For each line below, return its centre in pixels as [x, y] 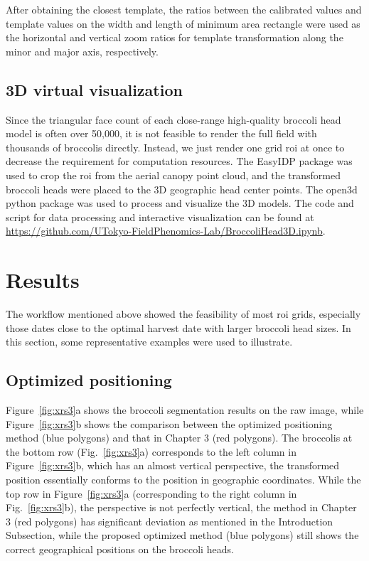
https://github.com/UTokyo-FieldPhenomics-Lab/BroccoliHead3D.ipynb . [166, 231]
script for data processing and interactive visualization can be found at [160, 217]
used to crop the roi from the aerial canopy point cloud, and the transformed [173, 175]
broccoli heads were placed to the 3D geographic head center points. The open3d [182, 189]
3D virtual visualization [94, 89]
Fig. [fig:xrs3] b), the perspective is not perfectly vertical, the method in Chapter [181, 507]
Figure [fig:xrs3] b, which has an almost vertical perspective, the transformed [173, 465]
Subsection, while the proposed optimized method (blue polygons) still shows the [182, 535]
